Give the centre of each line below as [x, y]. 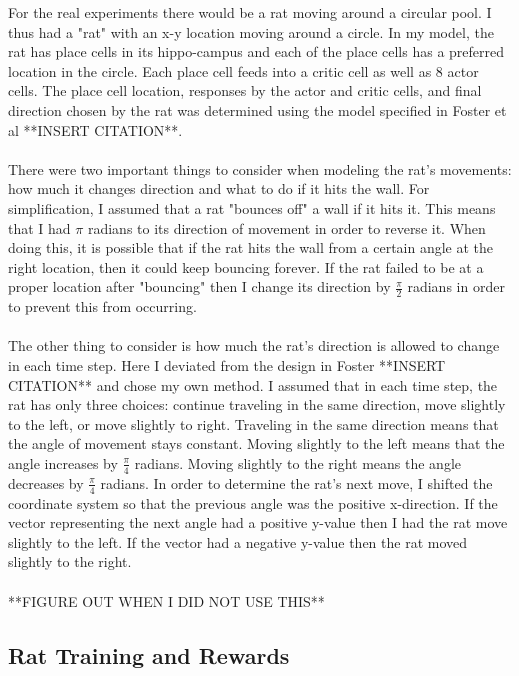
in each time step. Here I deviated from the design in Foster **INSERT [227, 364]
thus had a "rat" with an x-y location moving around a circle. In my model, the [251, 31]
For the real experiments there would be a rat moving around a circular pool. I [250, 12]
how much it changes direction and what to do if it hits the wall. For [219, 188]
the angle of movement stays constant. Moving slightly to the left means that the [256, 443]
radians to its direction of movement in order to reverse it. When [286, 227]
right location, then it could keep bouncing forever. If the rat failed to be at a [246, 266]
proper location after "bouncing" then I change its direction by [199, 286]
